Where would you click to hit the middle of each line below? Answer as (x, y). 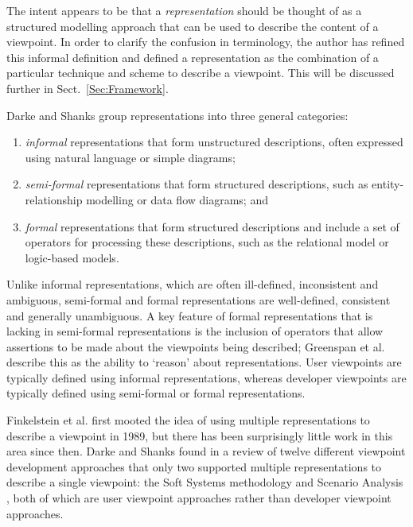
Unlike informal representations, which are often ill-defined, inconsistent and (193, 284)
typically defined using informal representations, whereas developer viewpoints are (206, 377)
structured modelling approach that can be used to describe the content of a (193, 26)
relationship (54, 199)
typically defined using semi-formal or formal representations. (156, 393)
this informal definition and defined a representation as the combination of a (193, 57)
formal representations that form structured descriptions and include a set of (212, 226)
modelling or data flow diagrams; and (177, 199)
